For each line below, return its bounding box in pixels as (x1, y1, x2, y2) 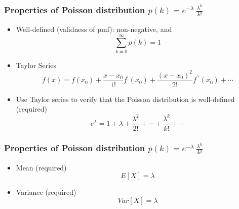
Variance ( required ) (16, 187, 76, 197)
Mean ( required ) (16, 162, 67, 172)
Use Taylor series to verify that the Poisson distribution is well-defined (16, 93, 235, 104)
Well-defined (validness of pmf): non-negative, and (16, 23, 172, 34)
